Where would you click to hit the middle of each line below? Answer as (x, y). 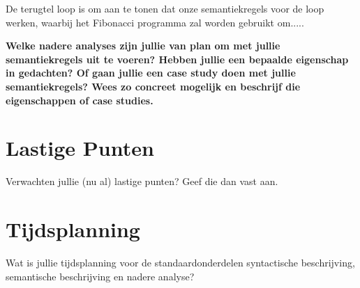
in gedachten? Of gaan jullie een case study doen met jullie (151, 73)
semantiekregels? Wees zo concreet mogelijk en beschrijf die (153, 86)
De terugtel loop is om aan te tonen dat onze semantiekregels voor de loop (165, 8)
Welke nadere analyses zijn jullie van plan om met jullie (143, 46)
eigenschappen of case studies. (80, 100)
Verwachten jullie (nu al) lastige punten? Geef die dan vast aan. (142, 181)
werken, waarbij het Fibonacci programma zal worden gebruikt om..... (155, 22)
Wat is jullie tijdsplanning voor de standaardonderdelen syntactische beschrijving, (180, 262)
